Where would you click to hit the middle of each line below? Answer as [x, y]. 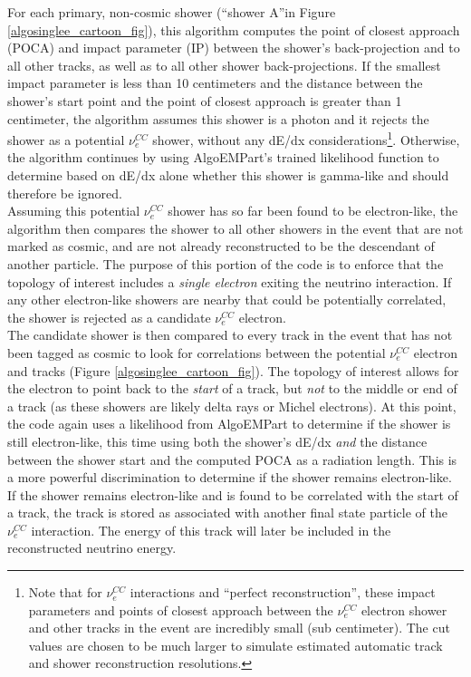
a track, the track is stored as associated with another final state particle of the [227, 513]
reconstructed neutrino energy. [92, 548]
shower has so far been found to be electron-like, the [313, 211]
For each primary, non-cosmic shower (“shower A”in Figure [172, 12]
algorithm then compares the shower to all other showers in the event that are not [235, 228]
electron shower [404, 609]
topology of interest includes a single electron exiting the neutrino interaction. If [230, 281]
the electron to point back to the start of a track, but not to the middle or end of [232, 388]
